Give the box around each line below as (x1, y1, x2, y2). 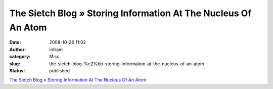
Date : (9, 39, 21, 46)
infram (49, 46, 63, 53)
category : (9, 54, 31, 60)
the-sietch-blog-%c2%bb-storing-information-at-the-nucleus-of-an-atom (49, 61, 204, 67)
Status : (9, 67, 25, 73)
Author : (9, 46, 26, 53)
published (49, 67, 70, 73)
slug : (9, 61, 20, 67)
